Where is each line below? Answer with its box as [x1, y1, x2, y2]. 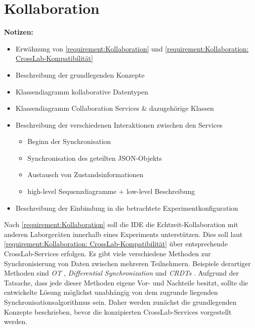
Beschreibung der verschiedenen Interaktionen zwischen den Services [15, 119, 223, 130]
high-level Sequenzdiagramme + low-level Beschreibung [27, 186, 195, 196]
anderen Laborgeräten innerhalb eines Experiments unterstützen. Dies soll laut [4, 229, 243, 239]
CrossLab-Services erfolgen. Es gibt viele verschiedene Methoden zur [4, 248, 211, 259]
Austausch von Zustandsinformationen [27, 169, 144, 180]
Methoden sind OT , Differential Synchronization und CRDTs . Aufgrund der [4, 268, 239, 278]
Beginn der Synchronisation [27, 136, 111, 146]
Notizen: [4, 27, 34, 37]
